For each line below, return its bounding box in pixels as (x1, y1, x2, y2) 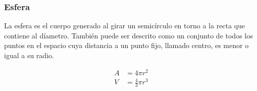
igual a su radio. (4, 50, 54, 60)
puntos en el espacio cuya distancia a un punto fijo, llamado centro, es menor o (4, 40, 249, 51)
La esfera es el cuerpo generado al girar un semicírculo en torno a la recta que (4, 20, 245, 31)
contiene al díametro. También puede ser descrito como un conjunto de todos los (4, 30, 253, 40)
